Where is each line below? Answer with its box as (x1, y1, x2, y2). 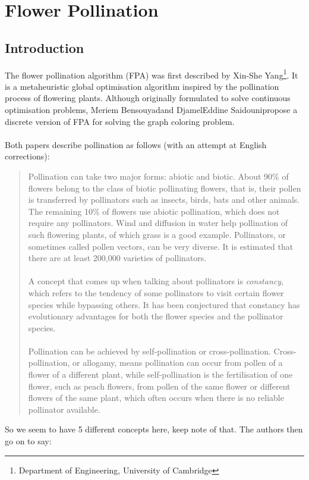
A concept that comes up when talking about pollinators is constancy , (28, 275, 283, 287)
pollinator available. (28, 403, 100, 415)
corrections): (5, 150, 50, 162)
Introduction (5, 38, 84, 57)
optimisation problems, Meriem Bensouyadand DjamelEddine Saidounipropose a (5, 103, 298, 116)
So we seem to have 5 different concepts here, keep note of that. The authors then (5, 423, 303, 435)
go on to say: (5, 435, 52, 447)
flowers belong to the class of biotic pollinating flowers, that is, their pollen (28, 181, 301, 194)
